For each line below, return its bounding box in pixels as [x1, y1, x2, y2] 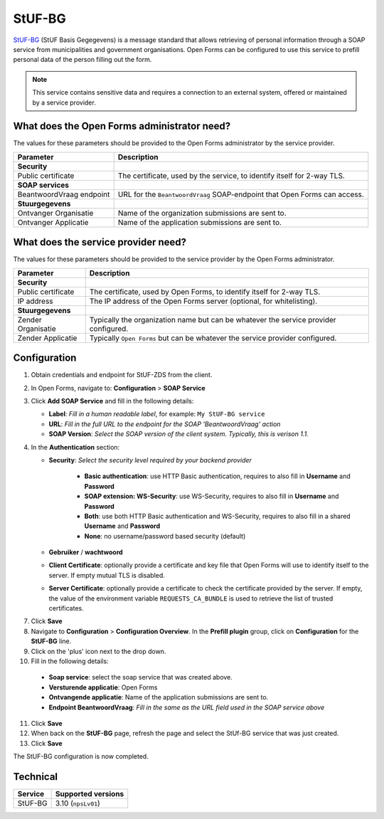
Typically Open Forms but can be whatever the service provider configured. [89, 333, 337, 343]
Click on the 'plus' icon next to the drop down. [31, 647, 166, 655]
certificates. [48, 604, 85, 613]
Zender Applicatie [17, 333, 78, 343]
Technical [13, 771, 58, 783]
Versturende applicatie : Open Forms [48, 683, 158, 692]
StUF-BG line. [31, 637, 72, 645]
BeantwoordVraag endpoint [17, 189, 110, 199]
